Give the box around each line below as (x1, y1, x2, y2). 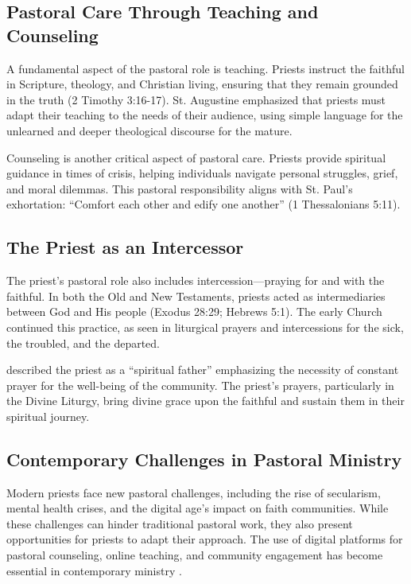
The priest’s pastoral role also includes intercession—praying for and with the (6, 272, 385, 289)
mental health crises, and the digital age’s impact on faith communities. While (6, 500, 389, 516)
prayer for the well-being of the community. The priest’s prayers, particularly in (6, 376, 394, 393)
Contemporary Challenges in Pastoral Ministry (6, 446, 402, 471)
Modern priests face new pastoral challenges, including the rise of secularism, (6, 484, 381, 500)
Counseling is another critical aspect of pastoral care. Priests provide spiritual (6, 149, 386, 165)
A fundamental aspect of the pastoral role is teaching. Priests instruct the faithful (6, 60, 405, 76)
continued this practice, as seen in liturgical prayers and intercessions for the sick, (6, 318, 404, 335)
